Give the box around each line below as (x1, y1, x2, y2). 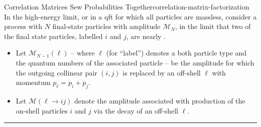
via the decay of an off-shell (93, 105, 178, 115)
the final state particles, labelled (4, 30, 103, 41)
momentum (16, 77, 51, 87)
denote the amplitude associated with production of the (74, 95, 245, 105)
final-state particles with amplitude (52, 21, 161, 31)
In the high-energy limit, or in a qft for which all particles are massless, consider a (4, 11, 257, 21)
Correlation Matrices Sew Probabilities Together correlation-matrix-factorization (4, 1, 249, 11)
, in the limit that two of (175, 21, 251, 31)
